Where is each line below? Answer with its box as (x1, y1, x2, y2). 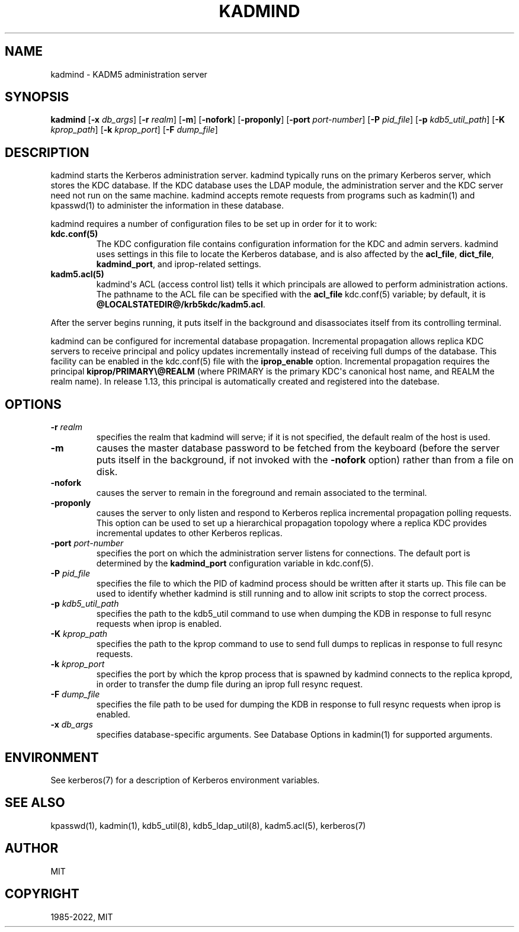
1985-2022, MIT (50, 911, 113, 922)
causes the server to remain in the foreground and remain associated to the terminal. (96, 488, 427, 498)
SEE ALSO (5, 795, 65, 811)
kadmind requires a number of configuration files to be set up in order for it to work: (50, 219, 377, 229)
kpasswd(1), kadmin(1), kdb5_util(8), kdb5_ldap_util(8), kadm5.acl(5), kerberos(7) (50, 820, 366, 831)
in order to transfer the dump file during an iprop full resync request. (96, 679, 363, 690)
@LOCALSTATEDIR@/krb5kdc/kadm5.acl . (96, 299, 265, 310)
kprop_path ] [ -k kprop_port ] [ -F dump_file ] (50, 124, 218, 135)
